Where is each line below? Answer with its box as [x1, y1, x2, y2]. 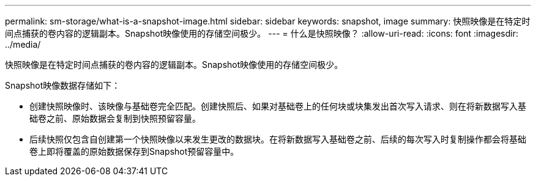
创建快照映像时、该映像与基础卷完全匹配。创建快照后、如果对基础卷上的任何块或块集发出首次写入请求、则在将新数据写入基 [29, 101, 526, 111]
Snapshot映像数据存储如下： [5, 80, 121, 90]
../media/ [5, 39, 41, 50]
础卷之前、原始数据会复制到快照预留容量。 [29, 113, 201, 124]
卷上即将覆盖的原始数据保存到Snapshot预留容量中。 [29, 146, 239, 157]
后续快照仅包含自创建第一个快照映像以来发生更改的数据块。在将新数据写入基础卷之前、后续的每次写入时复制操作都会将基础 [29, 134, 526, 144]
